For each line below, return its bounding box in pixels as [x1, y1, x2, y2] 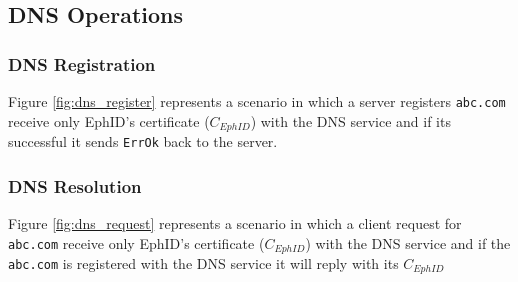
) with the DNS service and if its [250, 110, 451, 131]
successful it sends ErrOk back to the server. [8, 131, 278, 152]
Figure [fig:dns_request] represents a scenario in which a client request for [8, 212, 462, 233]
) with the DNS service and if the [305, 232, 511, 253]
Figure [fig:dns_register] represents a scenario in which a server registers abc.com [8, 91, 506, 111]
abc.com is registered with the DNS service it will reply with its [8, 253, 399, 274]
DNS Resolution [8, 173, 142, 198]
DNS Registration [8, 51, 156, 76]
